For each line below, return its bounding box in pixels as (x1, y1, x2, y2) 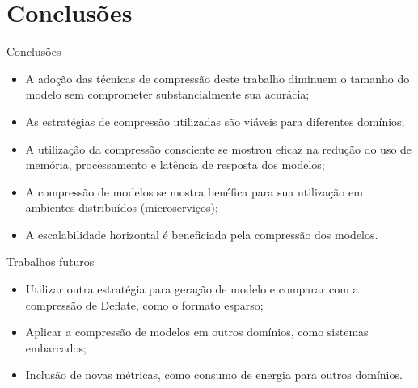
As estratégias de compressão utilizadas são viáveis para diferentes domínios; (25, 112, 405, 129)
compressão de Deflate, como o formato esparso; (25, 296, 264, 313)
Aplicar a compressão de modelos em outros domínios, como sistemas (25, 323, 369, 340)
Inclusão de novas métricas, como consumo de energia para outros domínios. (25, 366, 403, 383)
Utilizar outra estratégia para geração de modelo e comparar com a (25, 280, 359, 297)
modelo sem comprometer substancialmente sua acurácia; (25, 86, 310, 103)
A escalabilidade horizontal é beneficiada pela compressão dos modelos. (25, 226, 378, 242)
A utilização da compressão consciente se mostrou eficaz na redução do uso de (25, 140, 412, 157)
